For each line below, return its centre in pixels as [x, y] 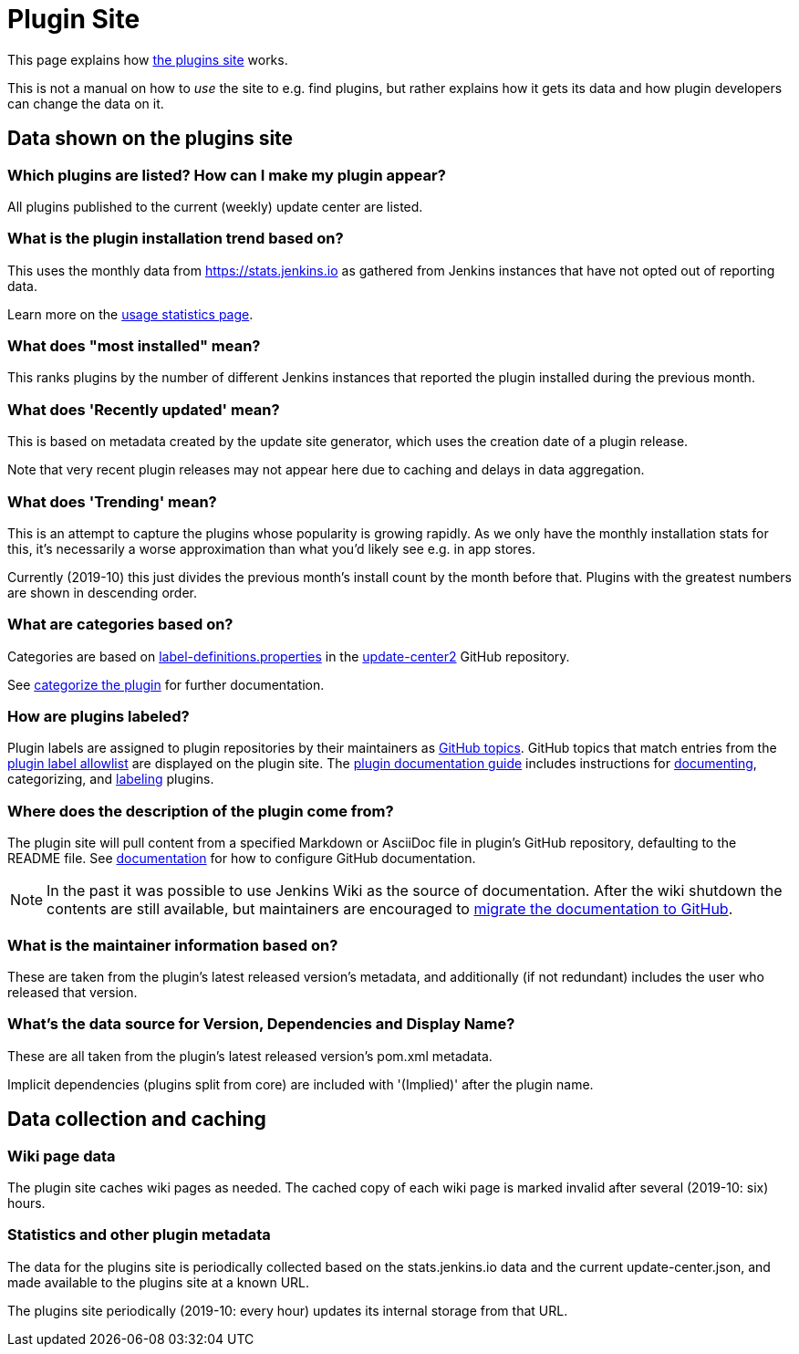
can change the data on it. [86, 103]
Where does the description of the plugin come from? [201, 811]
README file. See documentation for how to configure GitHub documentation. [242, 859]
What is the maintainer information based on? [173, 945]
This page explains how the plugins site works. [148, 59]
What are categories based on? [120, 625]
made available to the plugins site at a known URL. [159, 1282]
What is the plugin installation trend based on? [176, 239]
